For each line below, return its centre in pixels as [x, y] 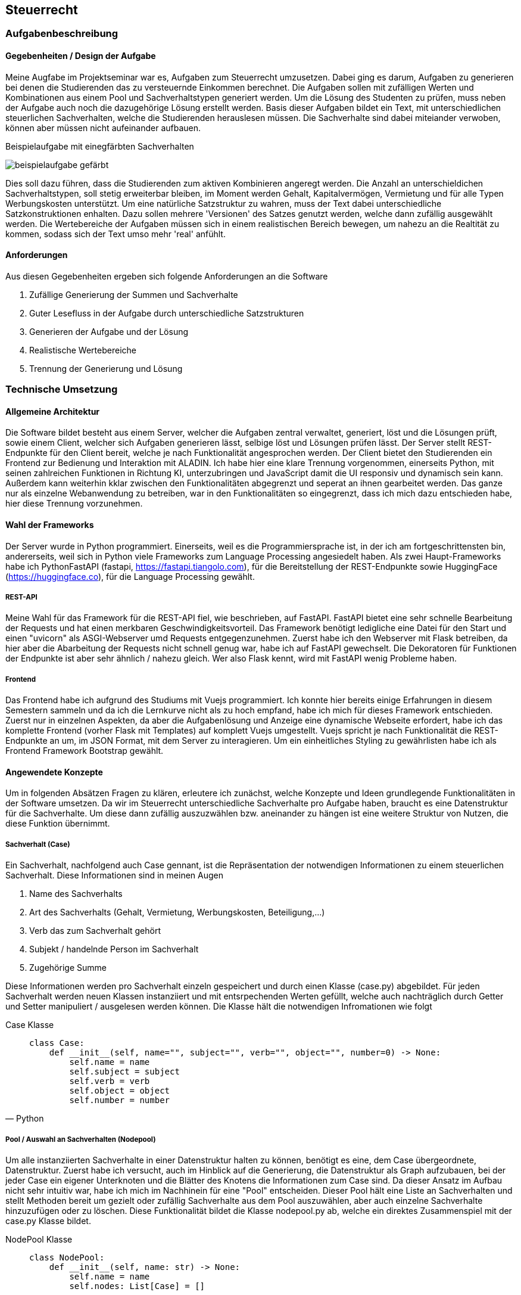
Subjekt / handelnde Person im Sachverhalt [114, 949]
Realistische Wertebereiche [83, 350]
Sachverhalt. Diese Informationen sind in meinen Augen [114, 875]
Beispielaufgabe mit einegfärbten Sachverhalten [100, 146]
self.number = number [120, 1100]
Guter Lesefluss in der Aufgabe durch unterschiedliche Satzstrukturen [167, 313]
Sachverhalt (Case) [38, 844]
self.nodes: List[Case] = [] [137, 1286]
